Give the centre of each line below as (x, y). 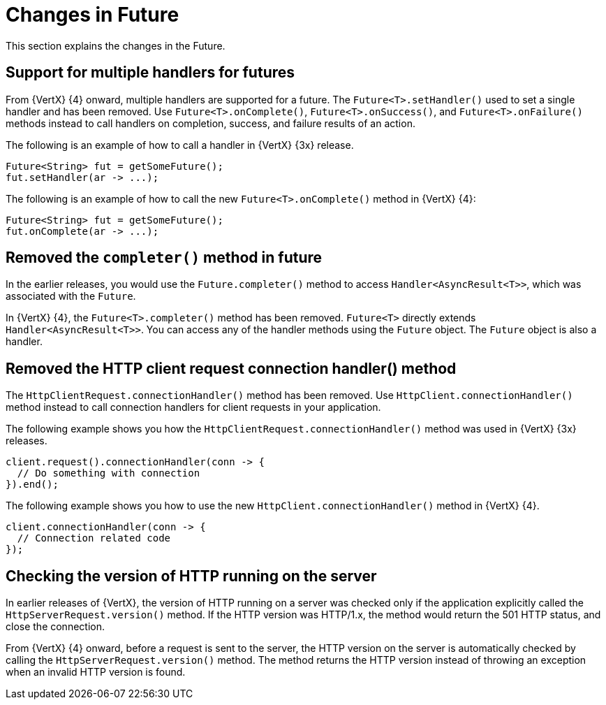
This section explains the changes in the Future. (116, 45)
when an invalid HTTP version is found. (96, 672)
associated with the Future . (71, 296)
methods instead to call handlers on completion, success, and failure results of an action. (210, 123)
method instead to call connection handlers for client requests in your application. (193, 407)
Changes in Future (93, 15)
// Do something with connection (109, 473)
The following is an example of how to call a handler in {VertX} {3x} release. (180, 145)
